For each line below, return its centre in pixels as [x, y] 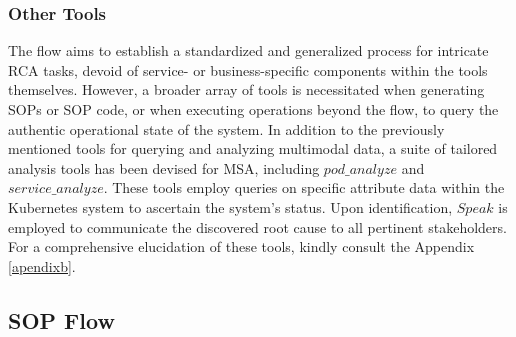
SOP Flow [61, 319]
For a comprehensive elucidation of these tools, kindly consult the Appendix [241, 246]
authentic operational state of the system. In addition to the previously [226, 128]
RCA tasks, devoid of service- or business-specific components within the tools [248, 69]
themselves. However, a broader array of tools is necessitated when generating [246, 89]
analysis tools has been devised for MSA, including [164, 167]
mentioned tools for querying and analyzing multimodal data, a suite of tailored [253, 148]
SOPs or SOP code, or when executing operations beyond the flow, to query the [253, 109]
